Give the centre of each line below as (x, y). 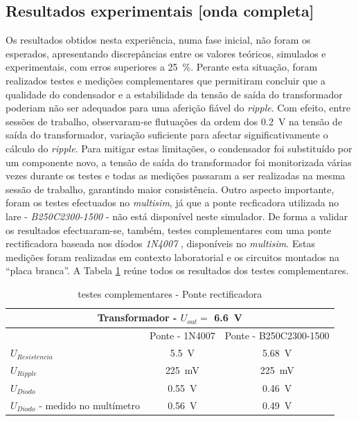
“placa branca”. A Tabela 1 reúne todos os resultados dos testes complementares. (177, 270)
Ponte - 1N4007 (182, 335)
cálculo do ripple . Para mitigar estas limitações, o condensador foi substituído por (179, 148)
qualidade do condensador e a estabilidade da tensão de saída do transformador (174, 94)
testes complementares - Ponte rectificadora (170, 293)
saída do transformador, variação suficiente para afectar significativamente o (167, 135)
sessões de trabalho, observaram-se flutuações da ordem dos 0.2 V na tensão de (174, 121)
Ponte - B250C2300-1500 (277, 335)
